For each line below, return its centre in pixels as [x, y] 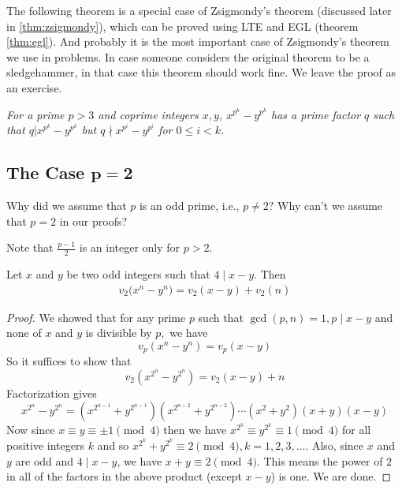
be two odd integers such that [138, 273]
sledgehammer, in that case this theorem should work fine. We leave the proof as [201, 72]
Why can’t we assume [330, 205]
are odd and [45, 460]
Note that [30, 247]
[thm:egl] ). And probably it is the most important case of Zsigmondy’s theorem [198, 41]
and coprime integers [148, 114]
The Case [46, 172]
